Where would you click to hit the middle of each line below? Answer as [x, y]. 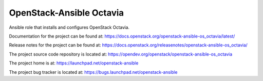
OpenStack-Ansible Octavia [66, 13]
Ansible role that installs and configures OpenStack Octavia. [69, 27]
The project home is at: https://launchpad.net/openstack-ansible [74, 63]
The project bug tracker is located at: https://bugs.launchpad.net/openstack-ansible [93, 72]
